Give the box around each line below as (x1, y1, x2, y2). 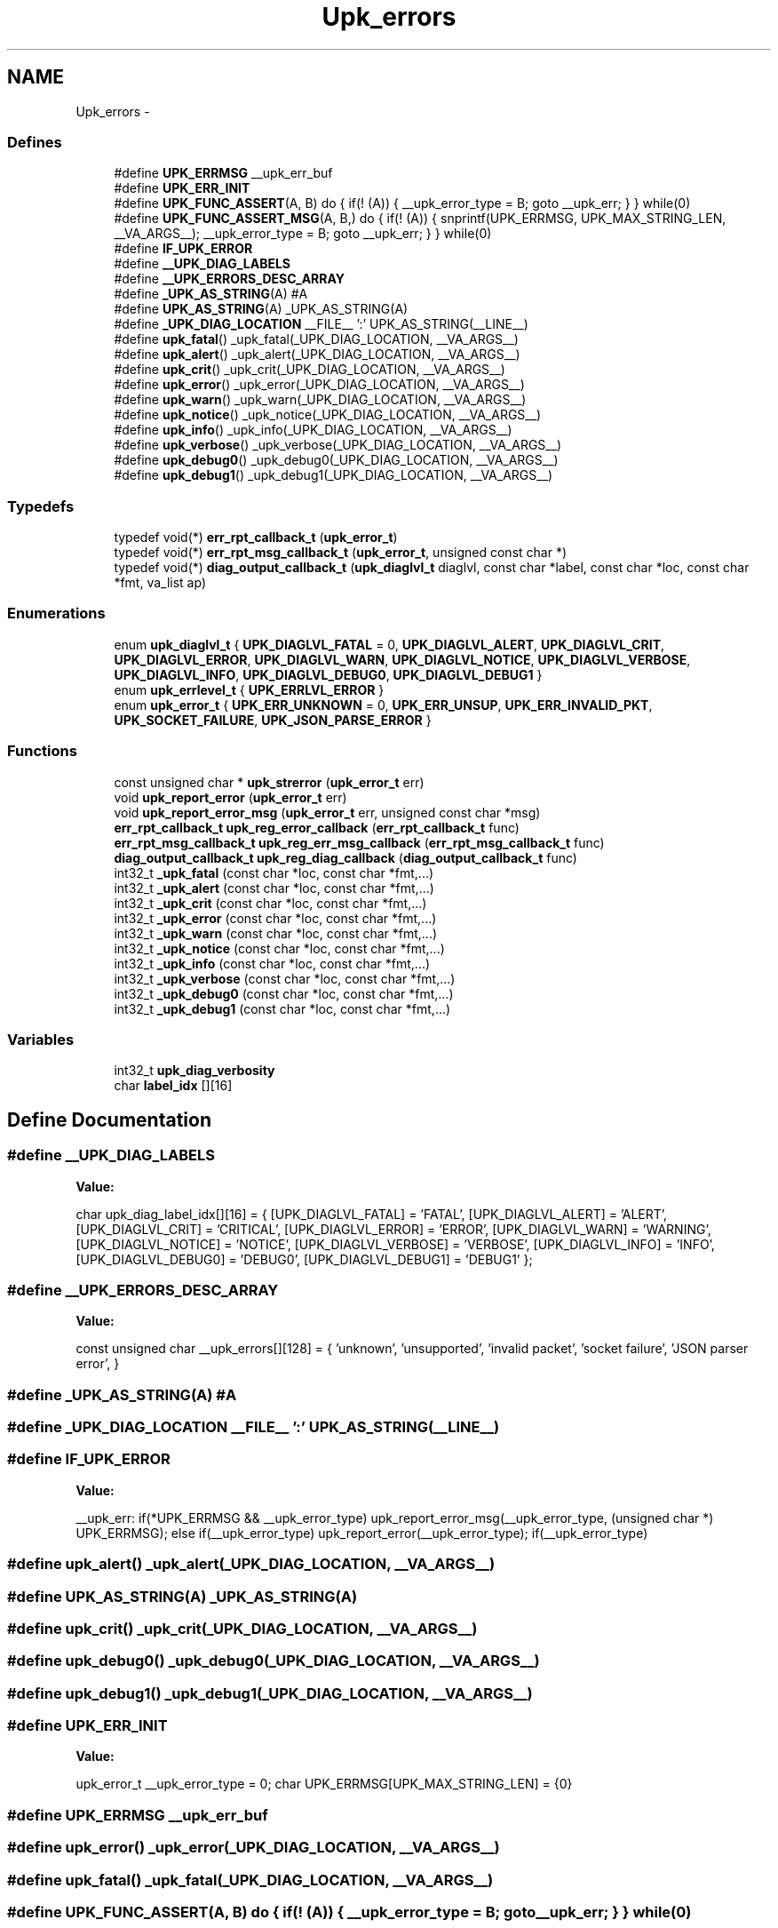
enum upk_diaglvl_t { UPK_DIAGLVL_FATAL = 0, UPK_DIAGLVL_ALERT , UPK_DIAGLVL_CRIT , (114, 636, 665, 652)
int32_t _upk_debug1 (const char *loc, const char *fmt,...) (114, 1000, 451, 1016)
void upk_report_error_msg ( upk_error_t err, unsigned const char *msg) (114, 804, 541, 820)
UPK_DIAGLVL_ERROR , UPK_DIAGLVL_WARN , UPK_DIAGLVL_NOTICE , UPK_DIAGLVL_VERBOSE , (114, 651, 691, 667)
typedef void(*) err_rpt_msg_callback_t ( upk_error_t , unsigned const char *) (114, 545, 568, 561)
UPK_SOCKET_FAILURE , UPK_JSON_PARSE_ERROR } (114, 712, 432, 728)
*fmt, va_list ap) (114, 575, 206, 591)
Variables (7, 1030, 75, 1048)
